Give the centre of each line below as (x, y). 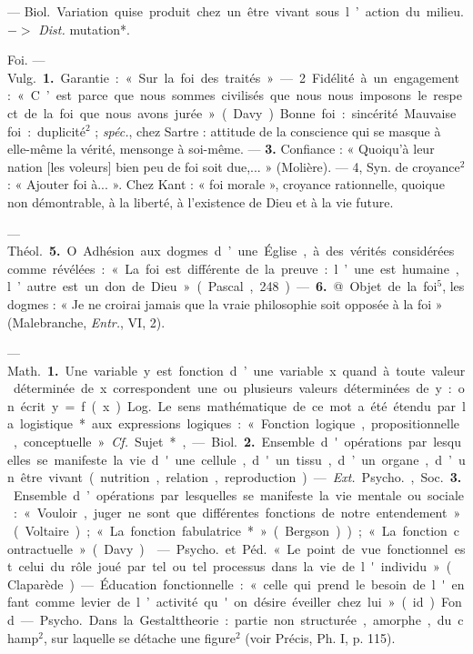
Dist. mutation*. (84, 29)
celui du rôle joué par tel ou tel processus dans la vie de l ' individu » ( (235, 566)
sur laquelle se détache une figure (143, 637)
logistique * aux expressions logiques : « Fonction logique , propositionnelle (240, 423)
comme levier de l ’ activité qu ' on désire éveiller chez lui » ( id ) (235, 602)
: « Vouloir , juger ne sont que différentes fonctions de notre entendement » (237, 513)
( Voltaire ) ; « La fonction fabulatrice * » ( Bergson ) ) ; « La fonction (230, 531)
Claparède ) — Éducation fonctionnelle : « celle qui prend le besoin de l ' (226, 584)
